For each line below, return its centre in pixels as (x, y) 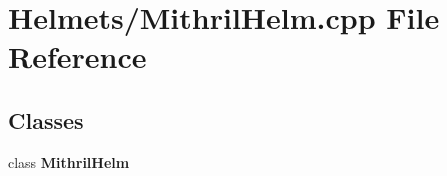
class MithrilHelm (69, 161)
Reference (77, 56)
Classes (46, 119)
